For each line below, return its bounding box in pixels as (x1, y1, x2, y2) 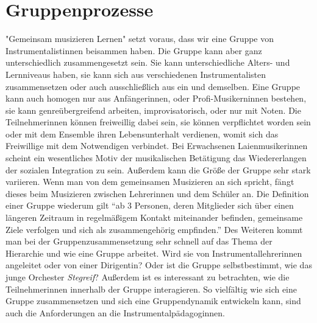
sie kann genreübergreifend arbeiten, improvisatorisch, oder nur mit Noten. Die (5, 103, 301, 116)
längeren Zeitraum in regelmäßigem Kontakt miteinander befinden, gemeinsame (5, 211, 303, 224)
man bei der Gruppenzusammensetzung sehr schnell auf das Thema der (5, 235, 272, 248)
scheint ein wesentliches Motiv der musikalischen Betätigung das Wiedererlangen (5, 151, 307, 164)
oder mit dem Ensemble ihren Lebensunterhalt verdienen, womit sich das (5, 127, 279, 140)
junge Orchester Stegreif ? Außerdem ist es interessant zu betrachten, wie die (5, 271, 290, 283)
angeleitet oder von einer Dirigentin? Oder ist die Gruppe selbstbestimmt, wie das (5, 259, 312, 271)
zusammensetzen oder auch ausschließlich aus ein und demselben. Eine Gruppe (5, 80, 301, 92)
